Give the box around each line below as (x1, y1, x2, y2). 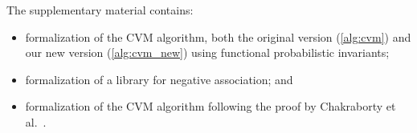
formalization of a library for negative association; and (25, 71, 293, 87)
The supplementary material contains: (6, 2, 194, 18)
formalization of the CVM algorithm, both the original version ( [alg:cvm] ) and (25, 28, 411, 45)
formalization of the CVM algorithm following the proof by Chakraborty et (25, 98, 396, 115)
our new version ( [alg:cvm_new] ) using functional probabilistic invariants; (25, 44, 390, 61)
